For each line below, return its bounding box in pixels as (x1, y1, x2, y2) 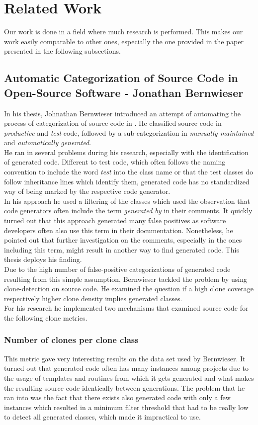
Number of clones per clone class (4, 334, 139, 346)
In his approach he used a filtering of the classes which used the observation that (4, 195, 250, 206)
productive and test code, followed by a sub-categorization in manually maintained (4, 127, 254, 138)
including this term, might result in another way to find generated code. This (4, 244, 239, 255)
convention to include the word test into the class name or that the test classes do (4, 167, 254, 177)
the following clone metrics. (4, 312, 87, 323)
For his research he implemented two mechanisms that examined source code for (4, 303, 249, 313)
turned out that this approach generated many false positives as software (4, 215, 226, 226)
